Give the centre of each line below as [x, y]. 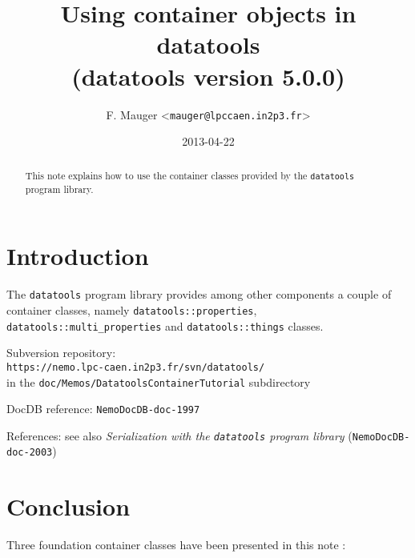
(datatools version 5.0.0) [208, 76]
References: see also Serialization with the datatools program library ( [179, 435]
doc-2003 [30, 453]
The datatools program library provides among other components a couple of [199, 294]
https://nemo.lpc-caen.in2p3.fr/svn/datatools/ [136, 367]
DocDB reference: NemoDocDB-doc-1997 [103, 409]
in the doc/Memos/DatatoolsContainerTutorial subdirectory [159, 381]
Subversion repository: [61, 353]
